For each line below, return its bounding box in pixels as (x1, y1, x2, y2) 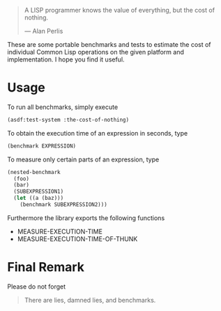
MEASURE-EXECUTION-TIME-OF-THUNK (17, 234, 138, 243)
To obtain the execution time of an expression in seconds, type (7, 129, 188, 137)
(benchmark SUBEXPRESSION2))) (20, 201, 108, 208)
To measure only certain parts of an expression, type (7, 155, 160, 164)
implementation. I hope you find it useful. (7, 55, 125, 64)
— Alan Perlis (24, 27, 63, 35)
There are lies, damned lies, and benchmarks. (24, 296, 156, 304)
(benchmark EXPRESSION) (7, 143, 77, 150)
